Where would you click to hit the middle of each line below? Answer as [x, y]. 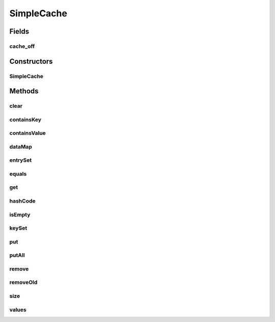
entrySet [21, 160]
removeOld [23, 282]
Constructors [31, 61]
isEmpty [20, 214]
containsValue [28, 133]
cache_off [22, 46]
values [18, 310]
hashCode [22, 201]
